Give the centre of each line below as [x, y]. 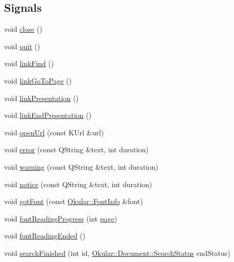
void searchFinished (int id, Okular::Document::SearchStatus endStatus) [117, 253]
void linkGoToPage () [38, 80]
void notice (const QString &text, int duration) [78, 184]
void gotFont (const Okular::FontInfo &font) [74, 201]
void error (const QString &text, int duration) [76, 149]
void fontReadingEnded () [45, 236]
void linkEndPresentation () [48, 115]
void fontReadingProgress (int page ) [61, 218]
